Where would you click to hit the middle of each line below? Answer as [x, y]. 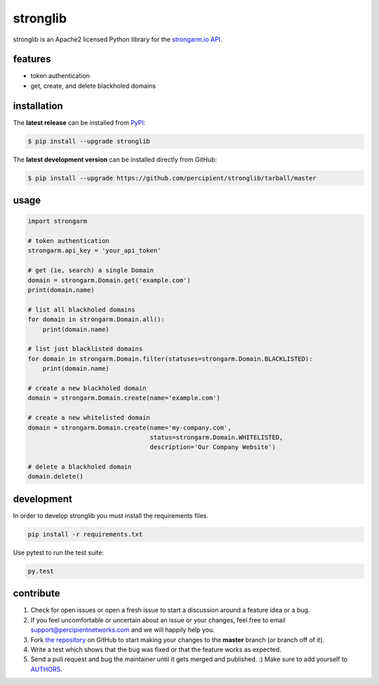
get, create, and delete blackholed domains [93, 86]
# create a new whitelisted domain [89, 418]
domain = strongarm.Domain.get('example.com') [109, 280]
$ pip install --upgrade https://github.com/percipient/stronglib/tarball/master [172, 178]
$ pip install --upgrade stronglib [89, 141]
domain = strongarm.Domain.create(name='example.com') [124, 398]
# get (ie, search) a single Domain [91, 271]
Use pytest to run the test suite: [59, 552]
